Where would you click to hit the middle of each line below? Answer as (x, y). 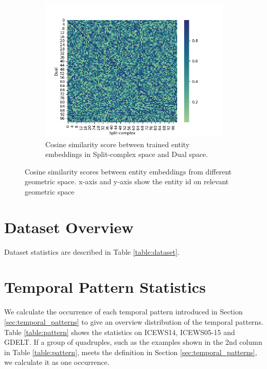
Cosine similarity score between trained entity (118, 144)
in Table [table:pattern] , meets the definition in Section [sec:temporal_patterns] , (131, 352)
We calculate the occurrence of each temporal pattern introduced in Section (123, 312)
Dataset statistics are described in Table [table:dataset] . (92, 251)
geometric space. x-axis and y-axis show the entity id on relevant (127, 181)
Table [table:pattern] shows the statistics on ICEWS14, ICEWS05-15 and (120, 332)
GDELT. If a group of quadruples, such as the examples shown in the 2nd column (133, 342)
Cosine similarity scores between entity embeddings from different (128, 171)
